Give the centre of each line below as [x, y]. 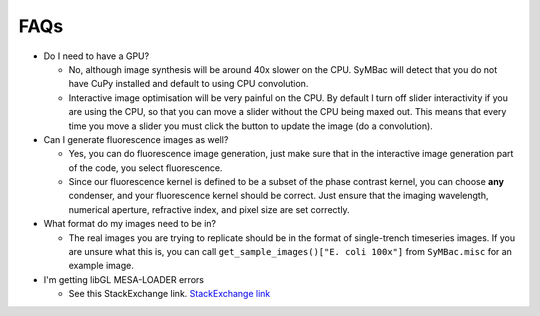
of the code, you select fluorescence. [145, 167]
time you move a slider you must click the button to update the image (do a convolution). [251, 126]
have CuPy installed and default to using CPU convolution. [188, 84]
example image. [101, 266]
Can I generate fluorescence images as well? [136, 139]
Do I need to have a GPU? [96, 56]
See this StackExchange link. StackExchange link [169, 294]
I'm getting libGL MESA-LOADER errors [124, 279]
